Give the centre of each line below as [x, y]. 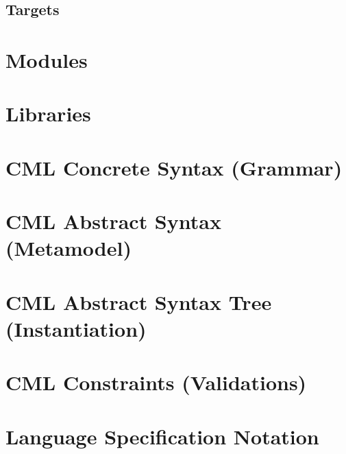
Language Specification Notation [162, 436]
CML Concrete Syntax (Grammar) [174, 167]
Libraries [48, 113]
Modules [47, 59]
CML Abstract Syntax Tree [139, 301]
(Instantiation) [76, 328]
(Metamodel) [69, 248]
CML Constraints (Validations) [156, 382]
